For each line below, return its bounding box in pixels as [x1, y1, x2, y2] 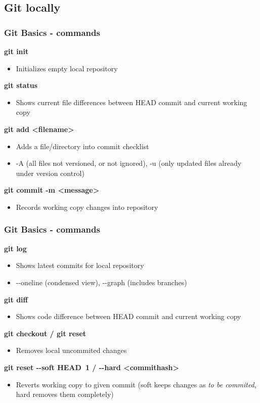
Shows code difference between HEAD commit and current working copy [16, 311, 241, 322]
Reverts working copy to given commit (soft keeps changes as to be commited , [16, 379, 256, 389]
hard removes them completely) [16, 389, 114, 399]
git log [4, 243, 27, 253]
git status [4, 80, 38, 91]
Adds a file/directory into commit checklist [16, 141, 149, 151]
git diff [4, 294, 28, 304]
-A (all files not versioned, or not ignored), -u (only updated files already [16, 158, 242, 168]
